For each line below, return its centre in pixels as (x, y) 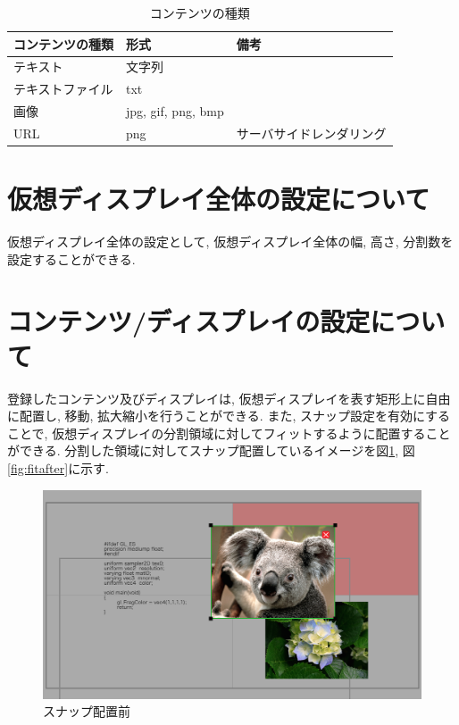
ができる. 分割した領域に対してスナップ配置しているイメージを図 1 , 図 (211, 450)
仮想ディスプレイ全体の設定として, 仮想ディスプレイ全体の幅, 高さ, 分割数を (230, 242)
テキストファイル (63, 89)
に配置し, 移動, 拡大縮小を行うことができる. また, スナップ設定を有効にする (229, 416)
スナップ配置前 (87, 711)
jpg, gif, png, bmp (175, 111)
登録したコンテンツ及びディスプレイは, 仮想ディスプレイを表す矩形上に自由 (229, 398)
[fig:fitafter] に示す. (58, 468)
